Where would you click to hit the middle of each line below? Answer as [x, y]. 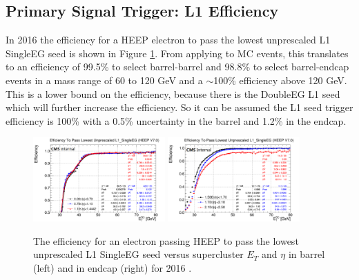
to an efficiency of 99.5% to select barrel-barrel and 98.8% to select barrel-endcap [177, 67]
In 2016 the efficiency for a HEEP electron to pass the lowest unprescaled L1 [168, 40]
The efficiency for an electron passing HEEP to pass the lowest [166, 240]
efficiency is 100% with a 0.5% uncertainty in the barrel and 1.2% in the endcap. [176, 120]
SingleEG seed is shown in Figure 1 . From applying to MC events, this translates [177, 53]
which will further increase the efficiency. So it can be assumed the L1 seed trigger [179, 107]
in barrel [307, 254]
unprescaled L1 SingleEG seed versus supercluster [138, 254]
